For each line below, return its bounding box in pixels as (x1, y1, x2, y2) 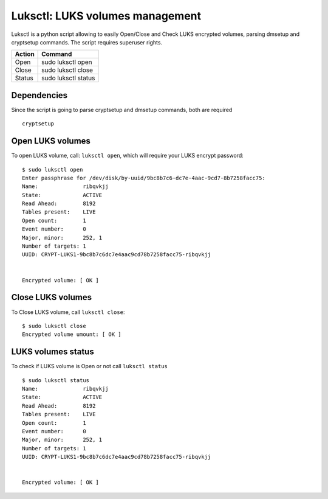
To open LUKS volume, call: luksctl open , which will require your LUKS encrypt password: (11, 152, 244, 159)
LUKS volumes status (11, 347, 94, 357)
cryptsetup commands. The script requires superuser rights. (11, 38, 163, 46)
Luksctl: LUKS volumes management (11, 9, 202, 23)
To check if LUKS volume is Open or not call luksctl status (11, 363, 168, 370)
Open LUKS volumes (11, 136, 91, 146)
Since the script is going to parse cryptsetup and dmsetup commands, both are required (11, 106, 233, 113)
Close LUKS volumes (11, 292, 92, 302)
